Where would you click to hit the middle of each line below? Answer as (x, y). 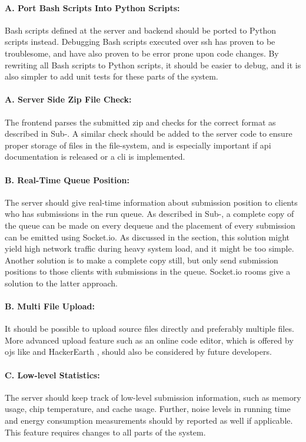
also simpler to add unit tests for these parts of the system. (112, 76)
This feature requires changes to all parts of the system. (105, 432)
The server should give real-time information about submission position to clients (151, 202)
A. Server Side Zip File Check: (68, 99)
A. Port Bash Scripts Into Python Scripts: (92, 7)
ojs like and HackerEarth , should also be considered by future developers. (138, 352)
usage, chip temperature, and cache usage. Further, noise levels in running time (148, 409)
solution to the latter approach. (61, 283)
